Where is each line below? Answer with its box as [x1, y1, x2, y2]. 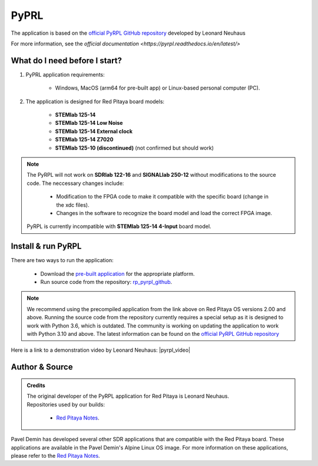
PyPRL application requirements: [25, 71, 105, 78]
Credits [26, 382, 45, 389]
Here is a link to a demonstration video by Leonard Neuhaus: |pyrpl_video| [11, 346, 191, 353]
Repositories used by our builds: [26, 401, 105, 408]
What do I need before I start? [11, 55, 122, 65]
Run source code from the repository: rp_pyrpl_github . [40, 279, 173, 285]
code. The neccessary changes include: [26, 180, 124, 187]
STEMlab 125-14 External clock [55, 127, 132, 135]
